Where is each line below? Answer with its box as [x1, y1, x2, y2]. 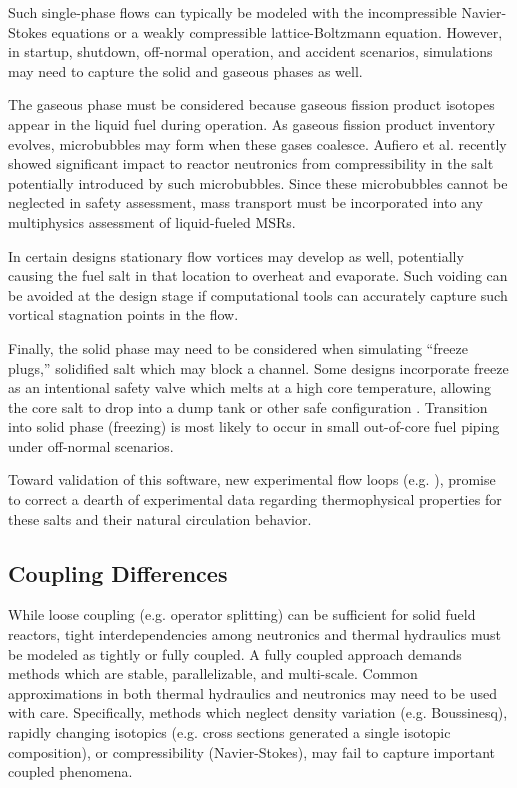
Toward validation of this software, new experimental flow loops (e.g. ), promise [8, 469, 496, 490]
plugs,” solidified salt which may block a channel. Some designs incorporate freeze [8, 357, 509, 378]
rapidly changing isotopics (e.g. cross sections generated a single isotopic [8, 722, 451, 743]
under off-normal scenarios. [8, 435, 174, 456]
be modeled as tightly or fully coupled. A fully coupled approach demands [8, 643, 462, 664]
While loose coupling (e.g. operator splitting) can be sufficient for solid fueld [8, 604, 476, 625]
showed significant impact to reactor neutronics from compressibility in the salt [8, 153, 494, 174]
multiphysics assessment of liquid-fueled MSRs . [8, 211, 296, 232]
